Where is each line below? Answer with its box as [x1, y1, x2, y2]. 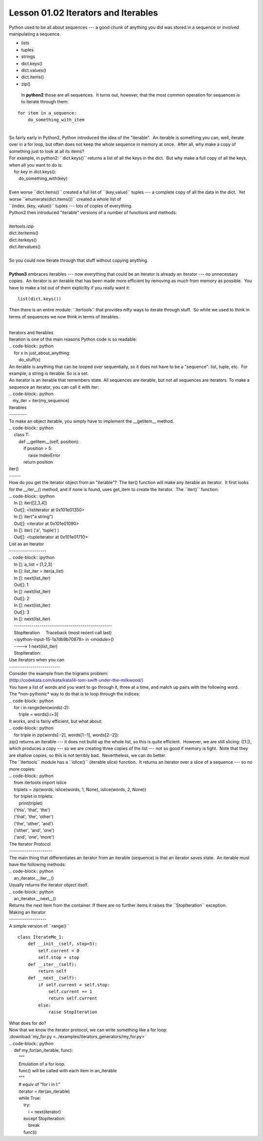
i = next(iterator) [28, 1109, 61, 1115]
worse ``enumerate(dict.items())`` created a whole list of [9, 196, 121, 202]
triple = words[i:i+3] [19, 712, 58, 717]
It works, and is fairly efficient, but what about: [9, 718, 102, 724]
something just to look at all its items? [9, 148, 85, 154]
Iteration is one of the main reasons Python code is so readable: [9, 336, 137, 342]
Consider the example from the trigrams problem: [9, 671, 109, 677]
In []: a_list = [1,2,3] [14, 561, 53, 567]
